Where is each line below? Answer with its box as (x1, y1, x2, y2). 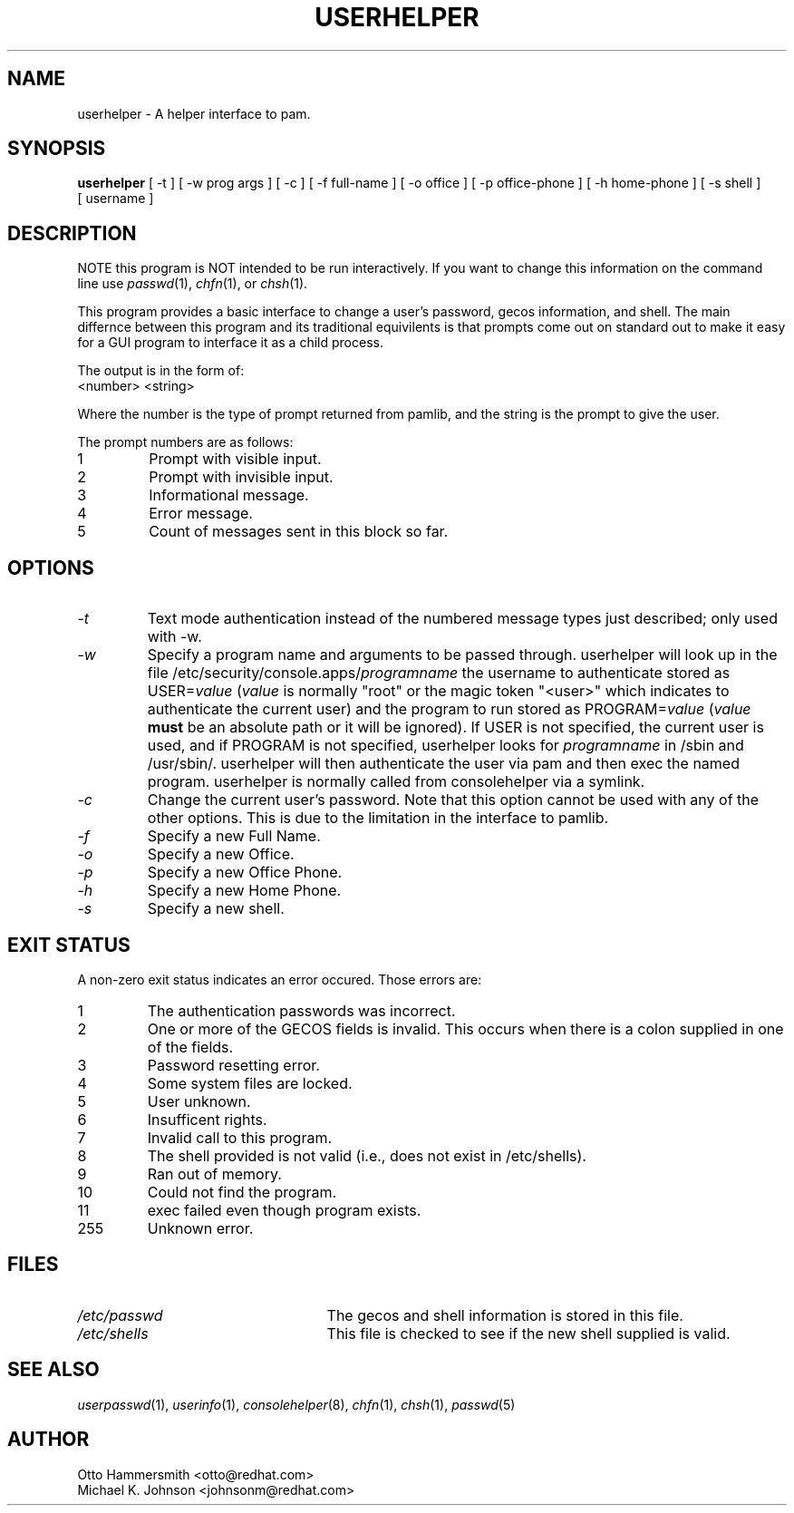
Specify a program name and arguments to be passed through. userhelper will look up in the (147, 645, 778, 664)
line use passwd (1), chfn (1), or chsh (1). (77, 276, 308, 292)
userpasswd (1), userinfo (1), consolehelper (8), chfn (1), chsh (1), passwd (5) (77, 1396, 516, 1412)
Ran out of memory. (147, 1164, 282, 1183)
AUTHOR (7, 1428, 90, 1451)
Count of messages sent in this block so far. (149, 522, 449, 541)
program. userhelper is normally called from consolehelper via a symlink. (147, 772, 645, 791)
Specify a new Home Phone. (147, 881, 342, 900)
